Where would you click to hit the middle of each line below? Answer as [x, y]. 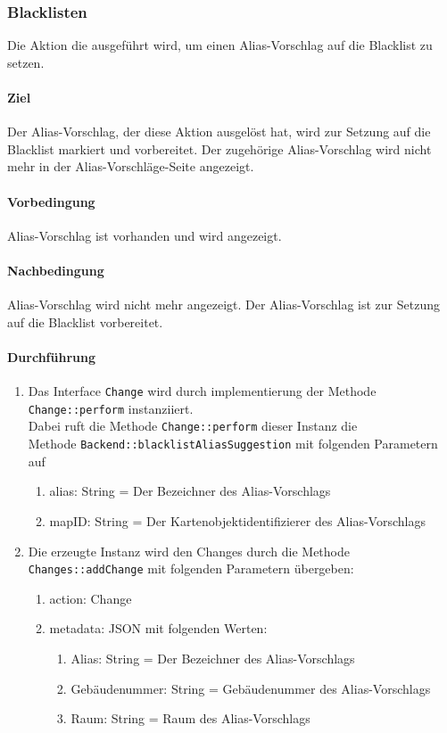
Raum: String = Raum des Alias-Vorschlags [190, 718]
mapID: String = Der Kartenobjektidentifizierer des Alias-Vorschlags [237, 520]
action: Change [91, 598]
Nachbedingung [56, 270]
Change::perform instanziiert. [111, 408]
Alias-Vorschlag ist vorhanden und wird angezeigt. [145, 235]
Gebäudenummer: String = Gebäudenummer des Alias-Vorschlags [251, 688]
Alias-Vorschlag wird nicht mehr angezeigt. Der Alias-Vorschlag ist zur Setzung [223, 305]
